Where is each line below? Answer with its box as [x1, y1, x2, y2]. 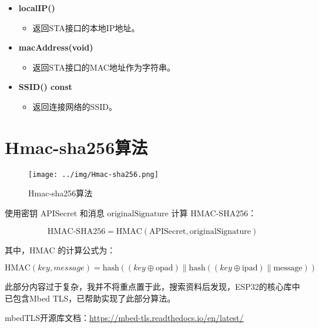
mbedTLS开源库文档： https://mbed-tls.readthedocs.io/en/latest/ [5, 312, 244, 324]
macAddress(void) [18, 41, 93, 53]
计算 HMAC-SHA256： [171, 206, 257, 219]
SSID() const [18, 81, 72, 93]
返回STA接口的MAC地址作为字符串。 [32, 61, 175, 73]
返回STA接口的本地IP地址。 [32, 21, 140, 34]
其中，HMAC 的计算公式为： [5, 243, 116, 256]
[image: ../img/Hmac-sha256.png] [28, 170, 159, 179]
